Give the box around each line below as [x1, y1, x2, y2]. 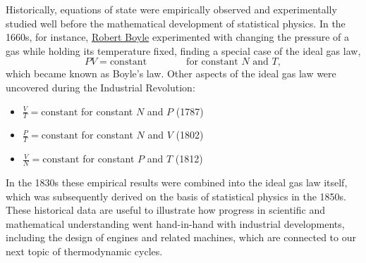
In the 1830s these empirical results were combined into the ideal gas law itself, [6, 175, 348, 190]
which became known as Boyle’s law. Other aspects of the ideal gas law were [6, 66, 336, 81]
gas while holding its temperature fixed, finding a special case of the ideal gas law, [6, 43, 361, 58]
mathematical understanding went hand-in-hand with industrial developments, [6, 216, 345, 231]
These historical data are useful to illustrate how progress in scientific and [6, 203, 325, 217]
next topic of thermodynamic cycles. [6, 244, 163, 259]
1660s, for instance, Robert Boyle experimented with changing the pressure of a [6, 30, 349, 44]
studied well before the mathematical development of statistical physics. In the [6, 15, 346, 30]
